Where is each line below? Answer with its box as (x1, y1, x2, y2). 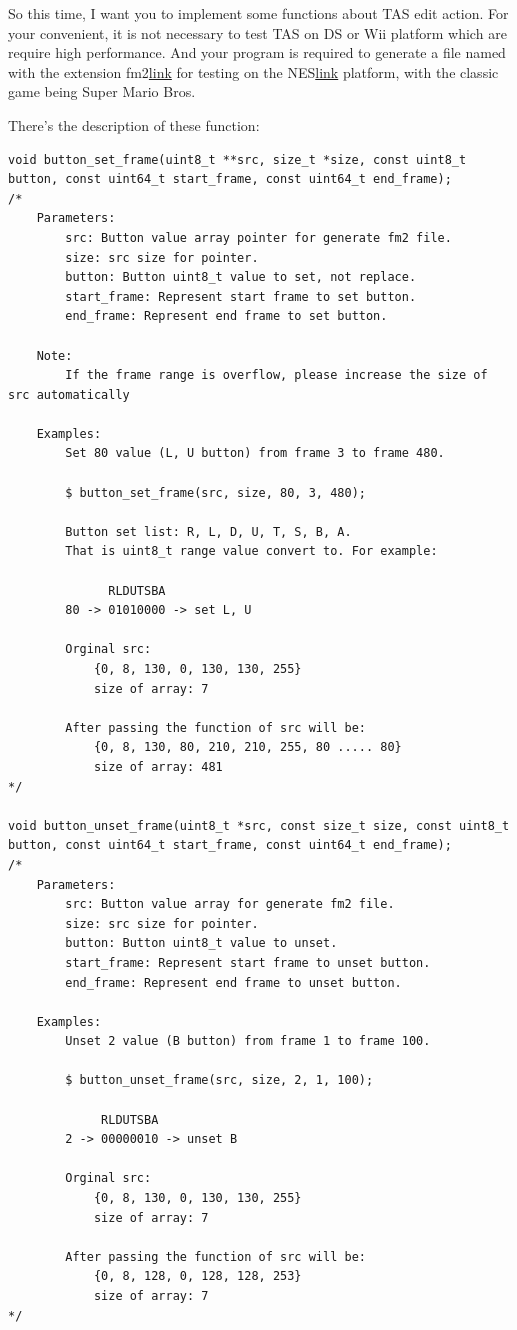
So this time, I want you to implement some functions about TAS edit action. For (8, 3, 509, 23)
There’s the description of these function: (8, 114, 260, 135)
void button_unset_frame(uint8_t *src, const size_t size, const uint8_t (8, 818, 510, 833)
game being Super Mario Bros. (8, 81, 196, 102)
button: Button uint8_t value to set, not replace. (65, 270, 417, 285)
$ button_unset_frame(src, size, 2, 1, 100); (65, 1073, 374, 1088)
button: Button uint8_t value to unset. (65, 936, 338, 951)
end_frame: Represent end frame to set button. (65, 309, 388, 324)
